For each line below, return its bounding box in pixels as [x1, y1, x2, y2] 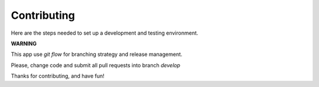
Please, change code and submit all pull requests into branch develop [11, 62, 180, 69]
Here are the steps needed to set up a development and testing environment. [11, 29, 198, 36]
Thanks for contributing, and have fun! [11, 72, 105, 79]
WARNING [11, 40, 37, 47]
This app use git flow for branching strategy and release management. [11, 51, 183, 58]
